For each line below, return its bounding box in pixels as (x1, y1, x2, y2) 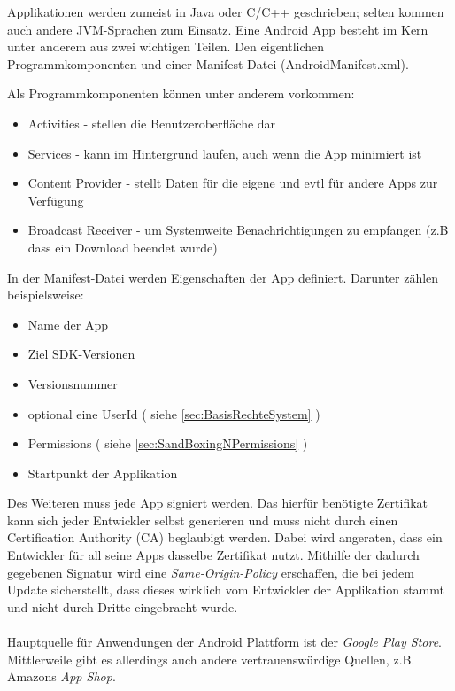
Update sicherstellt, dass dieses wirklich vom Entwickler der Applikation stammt (7, 580, 444, 599)
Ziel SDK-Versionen (27, 345, 135, 363)
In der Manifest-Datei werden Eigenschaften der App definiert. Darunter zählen (7, 268, 439, 286)
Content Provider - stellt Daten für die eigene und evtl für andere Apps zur (27, 174, 438, 192)
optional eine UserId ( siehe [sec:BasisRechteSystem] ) (27, 404, 320, 423)
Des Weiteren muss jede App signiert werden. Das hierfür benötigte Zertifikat (7, 493, 428, 512)
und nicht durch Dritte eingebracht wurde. (7, 597, 238, 616)
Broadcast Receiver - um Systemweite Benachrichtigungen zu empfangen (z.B (27, 221, 449, 239)
